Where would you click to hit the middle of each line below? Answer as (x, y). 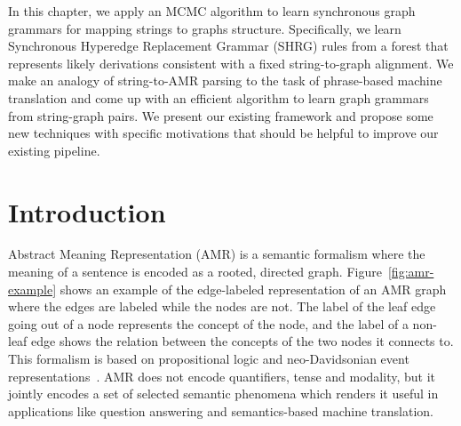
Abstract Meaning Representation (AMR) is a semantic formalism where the (217, 254)
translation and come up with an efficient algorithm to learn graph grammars (219, 97)
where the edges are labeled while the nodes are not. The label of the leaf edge (222, 306)
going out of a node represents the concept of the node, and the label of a (208, 323)
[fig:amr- (411, 272)
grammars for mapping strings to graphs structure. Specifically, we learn (205, 28)
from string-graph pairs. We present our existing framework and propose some (221, 115)
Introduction (87, 211)
